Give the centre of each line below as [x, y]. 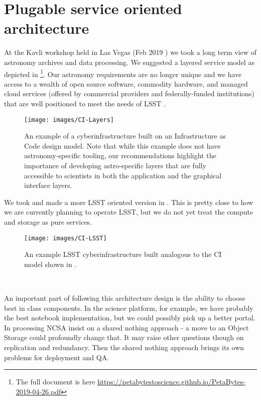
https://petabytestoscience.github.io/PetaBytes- [171, 382]
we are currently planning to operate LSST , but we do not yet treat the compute [129, 212]
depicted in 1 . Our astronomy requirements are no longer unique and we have [123, 73]
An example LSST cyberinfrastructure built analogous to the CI [123, 254]
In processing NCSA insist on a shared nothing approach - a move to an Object [126, 327]
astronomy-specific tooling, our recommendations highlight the [120, 155]
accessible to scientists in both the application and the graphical [123, 175]
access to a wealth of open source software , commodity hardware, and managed [126, 83]
